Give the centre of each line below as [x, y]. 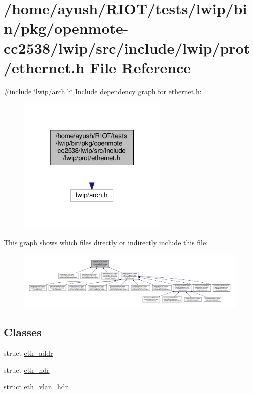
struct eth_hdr [27, 369]
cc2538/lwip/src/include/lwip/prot [127, 48]
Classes [23, 332]
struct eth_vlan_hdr [36, 386]
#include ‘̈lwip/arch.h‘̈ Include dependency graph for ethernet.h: [103, 91]
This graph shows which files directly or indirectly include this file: [106, 243]
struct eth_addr [29, 353]
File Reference [140, 67]
